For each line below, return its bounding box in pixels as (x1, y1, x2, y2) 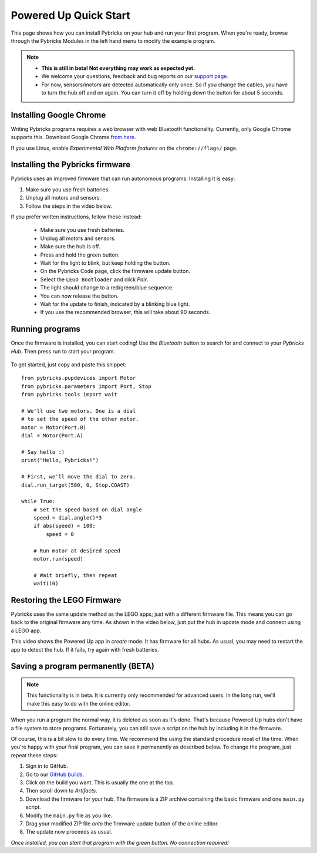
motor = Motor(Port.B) (21, 424, 87, 431)
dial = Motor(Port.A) (21, 432, 83, 439)
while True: (21, 498, 56, 505)
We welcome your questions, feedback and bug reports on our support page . (41, 73, 228, 80)
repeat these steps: (11, 751, 58, 758)
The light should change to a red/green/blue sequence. (40, 284, 174, 291)
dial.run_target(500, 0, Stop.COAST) (21, 481, 130, 488)
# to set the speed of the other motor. (21, 416, 139, 423)
